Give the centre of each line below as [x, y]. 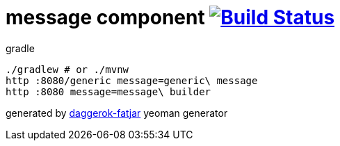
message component [105, 17]
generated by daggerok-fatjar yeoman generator [117, 113]
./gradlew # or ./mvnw [67, 69]
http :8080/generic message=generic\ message [132, 80]
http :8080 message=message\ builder [108, 91]
